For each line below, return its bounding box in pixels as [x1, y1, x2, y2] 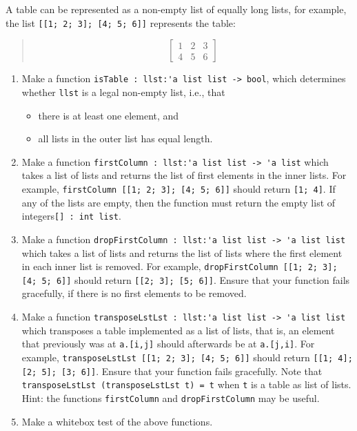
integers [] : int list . [21, 209, 121, 223]
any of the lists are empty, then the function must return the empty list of [21, 195, 336, 209]
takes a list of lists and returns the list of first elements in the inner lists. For [21, 168, 347, 182]
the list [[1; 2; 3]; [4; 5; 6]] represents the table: [6, 15, 236, 30]
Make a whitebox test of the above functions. [21, 414, 213, 428]
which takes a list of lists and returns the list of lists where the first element [21, 245, 343, 260]
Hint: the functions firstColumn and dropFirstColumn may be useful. [21, 390, 320, 405]
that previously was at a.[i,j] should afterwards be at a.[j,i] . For [21, 336, 315, 351]
